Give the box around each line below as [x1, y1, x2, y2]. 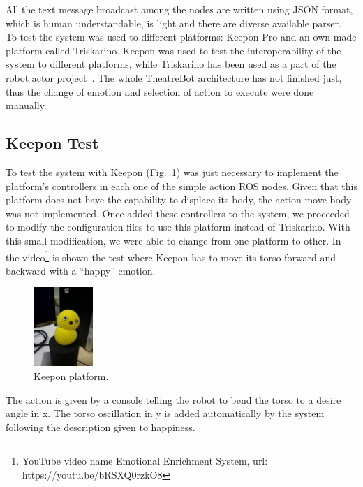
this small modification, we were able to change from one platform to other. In [6, 233, 341, 247]
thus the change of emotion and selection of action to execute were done [6, 84, 314, 99]
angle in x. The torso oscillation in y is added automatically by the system [6, 406, 325, 421]
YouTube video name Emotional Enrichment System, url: [22, 453, 268, 468]
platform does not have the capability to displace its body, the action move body [6, 192, 352, 207]
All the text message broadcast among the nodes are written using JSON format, [6, 2, 353, 16]
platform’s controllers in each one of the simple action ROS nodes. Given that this [6, 178, 358, 193]
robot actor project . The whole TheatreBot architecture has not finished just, [6, 70, 342, 85]
